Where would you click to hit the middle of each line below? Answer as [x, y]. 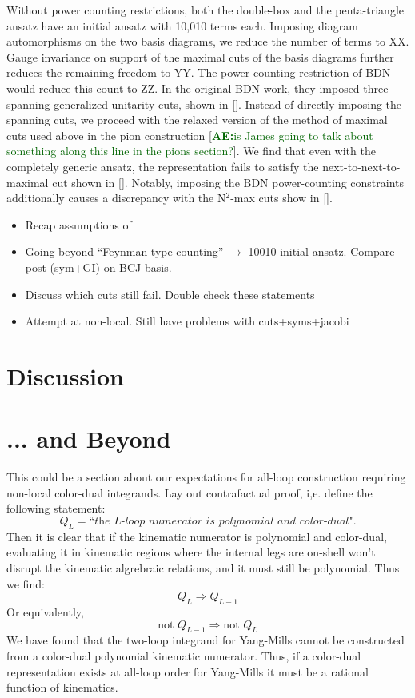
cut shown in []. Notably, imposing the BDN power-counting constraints [228, 182]
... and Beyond [89, 439]
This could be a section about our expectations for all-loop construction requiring [206, 477]
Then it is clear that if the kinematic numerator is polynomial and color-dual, [197, 536]
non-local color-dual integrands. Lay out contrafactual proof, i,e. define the [190, 492]
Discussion [65, 375]
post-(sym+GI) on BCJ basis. [98, 267]
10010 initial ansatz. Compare [321, 251]
